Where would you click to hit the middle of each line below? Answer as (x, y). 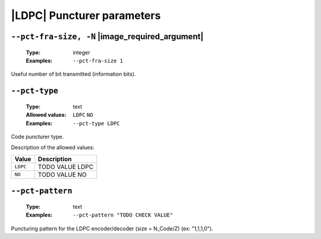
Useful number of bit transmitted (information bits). (73, 74)
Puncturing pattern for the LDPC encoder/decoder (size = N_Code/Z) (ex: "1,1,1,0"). (112, 228)
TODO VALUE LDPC (66, 167)
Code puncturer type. (37, 136)
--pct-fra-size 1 (98, 60)
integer (81, 52)
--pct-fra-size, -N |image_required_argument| (107, 36)
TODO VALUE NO (62, 174)
